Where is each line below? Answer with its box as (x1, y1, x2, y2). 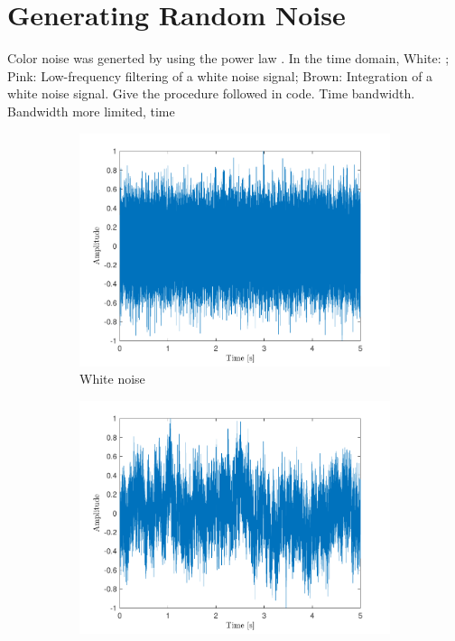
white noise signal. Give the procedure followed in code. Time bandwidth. (7, 84, 415, 103)
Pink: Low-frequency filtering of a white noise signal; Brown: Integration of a (7, 66, 433, 85)
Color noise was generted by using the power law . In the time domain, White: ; (7, 49, 450, 68)
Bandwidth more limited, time (7, 101, 175, 120)
